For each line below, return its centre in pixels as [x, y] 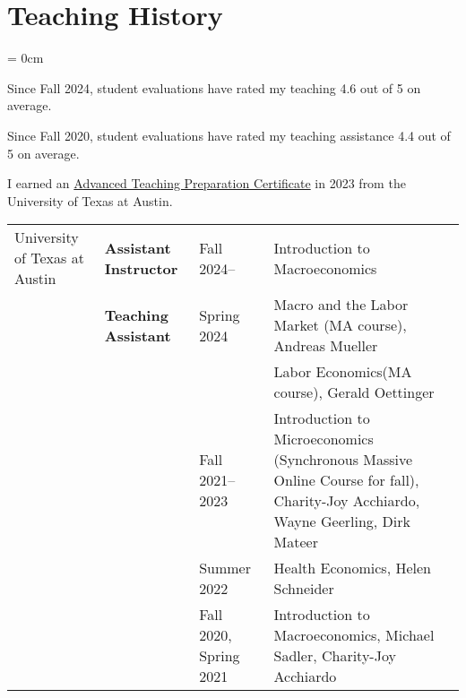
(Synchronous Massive [343, 460]
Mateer [296, 542]
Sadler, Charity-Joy [335, 656]
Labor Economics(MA [343, 372]
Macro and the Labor [341, 305]
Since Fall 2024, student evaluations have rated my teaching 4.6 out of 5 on [214, 87]
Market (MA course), [340, 325]
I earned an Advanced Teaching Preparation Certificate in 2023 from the [207, 183]
